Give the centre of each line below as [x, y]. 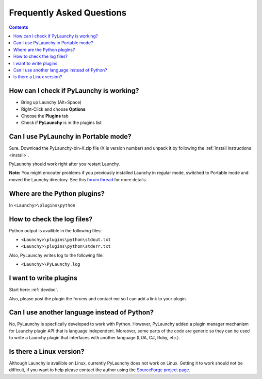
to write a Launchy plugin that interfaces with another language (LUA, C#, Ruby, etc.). [95, 338]
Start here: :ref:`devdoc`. [33, 290]
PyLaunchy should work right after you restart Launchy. [65, 164]
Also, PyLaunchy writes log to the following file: [57, 255]
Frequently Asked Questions [68, 13]
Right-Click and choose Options [53, 109]
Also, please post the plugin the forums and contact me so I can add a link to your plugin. [98, 298]
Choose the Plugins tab [45, 116]
